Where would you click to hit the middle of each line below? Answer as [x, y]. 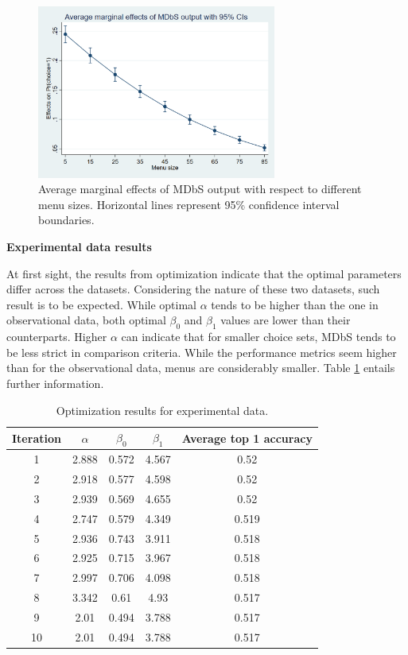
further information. [55, 383]
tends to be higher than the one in [295, 304]
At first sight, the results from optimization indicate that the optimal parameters [204, 273]
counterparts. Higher [57, 337]
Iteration [37, 438]
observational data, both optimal [86, 320]
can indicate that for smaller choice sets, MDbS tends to [258, 337]
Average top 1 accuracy [247, 438]
